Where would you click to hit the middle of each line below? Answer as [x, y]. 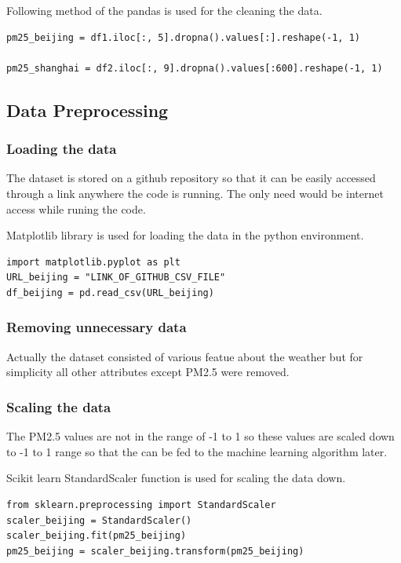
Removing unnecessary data [97, 327]
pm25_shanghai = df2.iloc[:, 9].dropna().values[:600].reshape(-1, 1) [195, 68]
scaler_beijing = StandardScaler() [99, 520]
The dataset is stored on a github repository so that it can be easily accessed [191, 178]
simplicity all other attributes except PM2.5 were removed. [148, 372]
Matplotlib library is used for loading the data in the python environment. [185, 235]
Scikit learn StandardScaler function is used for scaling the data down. [176, 478]
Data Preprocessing [87, 110]
